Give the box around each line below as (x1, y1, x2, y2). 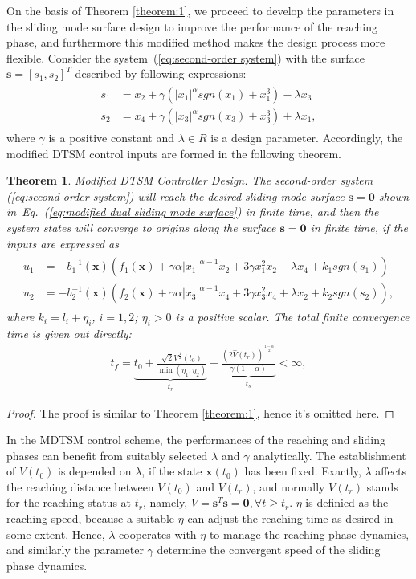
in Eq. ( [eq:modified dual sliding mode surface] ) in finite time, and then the (6, 203, 379, 220)
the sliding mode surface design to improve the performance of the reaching (6, 18, 378, 35)
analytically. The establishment (253, 446, 406, 463)
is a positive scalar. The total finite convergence (175, 308, 410, 325)
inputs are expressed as (6, 234, 119, 251)
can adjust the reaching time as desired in (187, 510, 394, 527)
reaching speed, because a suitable (6, 510, 175, 527)
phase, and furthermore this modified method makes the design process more (6, 34, 385, 51)
